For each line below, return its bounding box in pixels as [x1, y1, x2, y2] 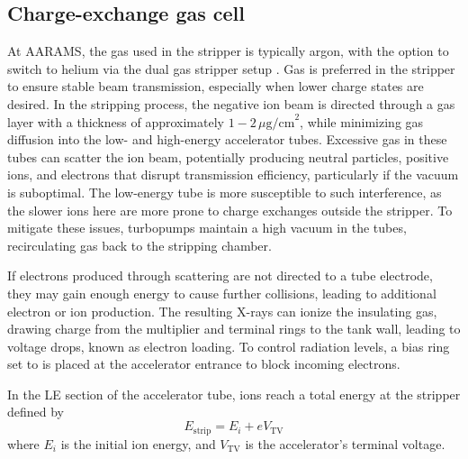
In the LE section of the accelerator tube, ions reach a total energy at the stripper [7, 384, 461, 403]
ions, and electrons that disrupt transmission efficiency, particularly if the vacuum [7, 165, 459, 184]
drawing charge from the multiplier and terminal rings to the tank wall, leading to [7, 319, 461, 338]
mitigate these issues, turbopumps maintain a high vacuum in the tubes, [7, 218, 407, 237]
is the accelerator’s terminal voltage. [245, 434, 445, 453]
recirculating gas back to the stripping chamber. [7, 235, 272, 254]
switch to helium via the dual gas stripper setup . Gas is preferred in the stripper [7, 59, 455, 78]
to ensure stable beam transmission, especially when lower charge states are [7, 77, 424, 96]
